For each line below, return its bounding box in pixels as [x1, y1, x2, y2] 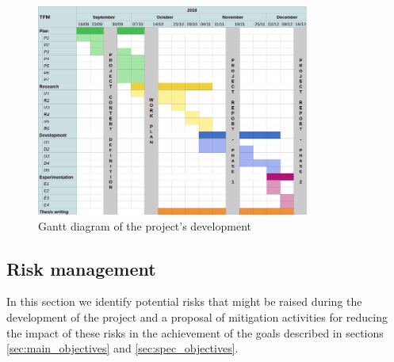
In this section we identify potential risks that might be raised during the [6, 293, 362, 310]
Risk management [6, 256, 156, 280]
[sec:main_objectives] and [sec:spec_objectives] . [6, 340, 239, 356]
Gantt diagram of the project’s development [38, 217, 251, 234]
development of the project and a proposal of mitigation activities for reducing [6, 309, 388, 325]
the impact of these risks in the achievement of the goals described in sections [6, 324, 384, 341]
